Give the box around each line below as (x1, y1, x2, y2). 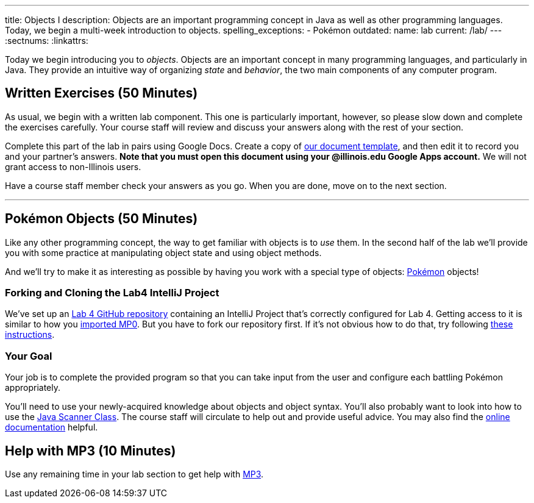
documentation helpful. (5, 422, 98, 433)
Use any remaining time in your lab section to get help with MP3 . (5, 469, 264, 480)
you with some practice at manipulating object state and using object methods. (5, 247, 322, 258)
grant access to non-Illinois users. (5, 161, 141, 172)
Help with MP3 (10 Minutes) (5, 443, 176, 458)
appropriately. (5, 382, 61, 393)
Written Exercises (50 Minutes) (5, 85, 198, 101)
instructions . (5, 329, 55, 340)
